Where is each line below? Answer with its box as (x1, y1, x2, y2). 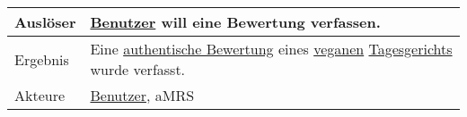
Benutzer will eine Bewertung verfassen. (90, 12, 381, 32)
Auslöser (14, 12, 76, 32)
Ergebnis (14, 48, 69, 70)
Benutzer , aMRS (90, 85, 195, 105)
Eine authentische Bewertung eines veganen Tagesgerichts (90, 38, 453, 59)
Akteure (14, 85, 66, 105)
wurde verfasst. (90, 59, 186, 79)
